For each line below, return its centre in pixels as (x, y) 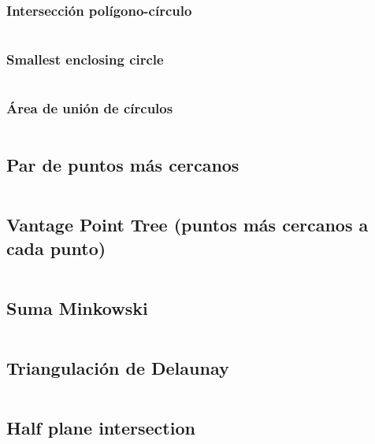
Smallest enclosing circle (85, 59)
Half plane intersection (101, 428)
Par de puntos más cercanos (123, 165)
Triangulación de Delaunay (118, 368)
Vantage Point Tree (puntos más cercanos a (187, 225)
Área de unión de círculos (90, 108)
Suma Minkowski (77, 307)
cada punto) (56, 248)
